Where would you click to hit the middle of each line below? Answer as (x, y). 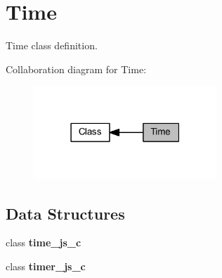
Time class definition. (52, 45)
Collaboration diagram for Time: (76, 69)
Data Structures (65, 213)
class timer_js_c (46, 266)
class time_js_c (44, 242)
